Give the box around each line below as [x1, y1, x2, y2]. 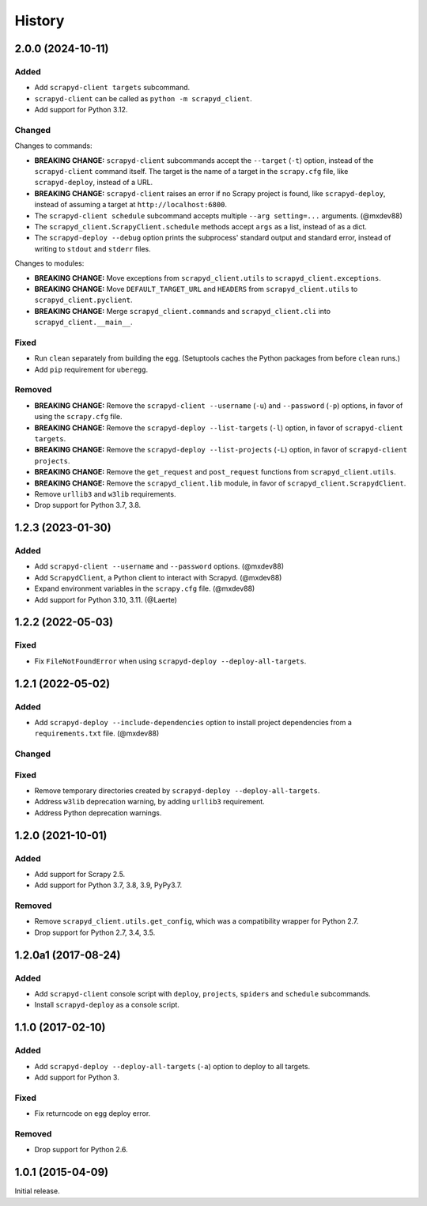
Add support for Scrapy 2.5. [34, 869, 126, 879]
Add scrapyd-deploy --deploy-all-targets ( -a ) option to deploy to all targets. [34, 1061, 311, 1071]
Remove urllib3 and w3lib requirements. [34, 489, 176, 498]
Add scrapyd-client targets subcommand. [34, 83, 191, 93]
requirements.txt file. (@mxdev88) [34, 728, 160, 739]
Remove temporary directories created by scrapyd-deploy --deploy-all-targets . [34, 786, 320, 796]
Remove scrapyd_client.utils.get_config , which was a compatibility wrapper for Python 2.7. [34, 917, 359, 926]
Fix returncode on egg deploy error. [34, 1109, 151, 1118]
